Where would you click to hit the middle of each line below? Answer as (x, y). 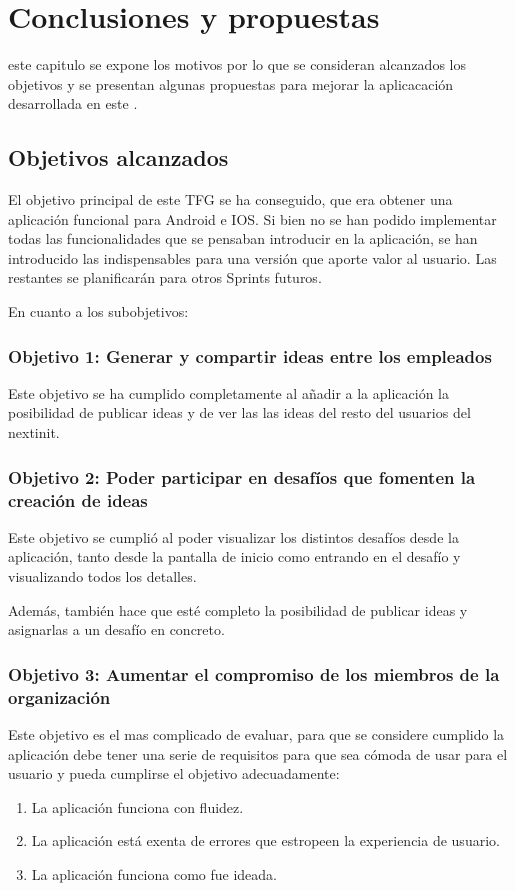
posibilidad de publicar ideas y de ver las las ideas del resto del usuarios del (239, 412)
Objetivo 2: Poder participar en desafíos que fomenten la (242, 476)
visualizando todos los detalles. (102, 576)
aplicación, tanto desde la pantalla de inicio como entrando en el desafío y (234, 556)
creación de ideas (78, 499)
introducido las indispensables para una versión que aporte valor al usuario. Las (252, 257)
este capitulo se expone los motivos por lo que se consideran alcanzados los (237, 64)
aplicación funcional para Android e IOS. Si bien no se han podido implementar (252, 218)
